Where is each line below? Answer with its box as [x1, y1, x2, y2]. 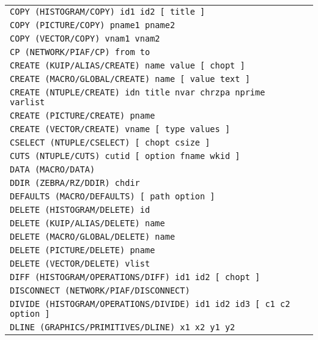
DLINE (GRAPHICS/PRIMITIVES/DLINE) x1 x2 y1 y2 [10, 322, 235, 332]
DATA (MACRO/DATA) [10, 164, 95, 174]
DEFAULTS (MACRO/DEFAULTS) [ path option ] [10, 191, 215, 201]
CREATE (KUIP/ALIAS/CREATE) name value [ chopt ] [10, 61, 245, 70]
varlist [10, 97, 45, 107]
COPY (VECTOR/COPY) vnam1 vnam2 [10, 34, 160, 43]
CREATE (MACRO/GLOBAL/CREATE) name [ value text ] [10, 74, 250, 84]
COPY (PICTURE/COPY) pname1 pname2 [10, 20, 176, 30]
